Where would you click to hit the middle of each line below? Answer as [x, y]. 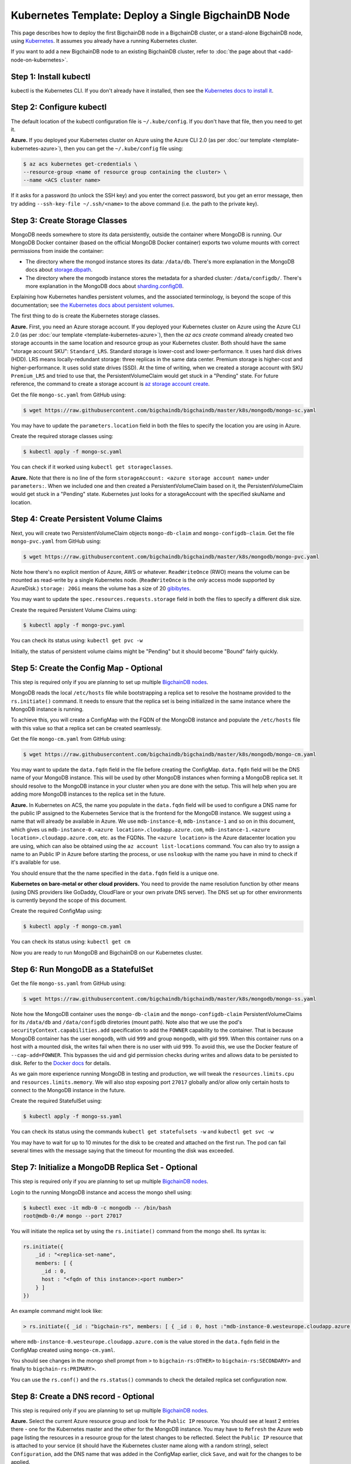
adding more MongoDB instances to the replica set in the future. [88, 794]
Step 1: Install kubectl [51, 76]
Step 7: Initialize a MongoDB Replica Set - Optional [104, 1167]
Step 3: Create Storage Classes [69, 220]
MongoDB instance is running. [47, 709]
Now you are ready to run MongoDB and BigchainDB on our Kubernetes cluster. [107, 952]
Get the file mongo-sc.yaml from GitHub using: [68, 395]
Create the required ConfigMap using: [56, 911]
